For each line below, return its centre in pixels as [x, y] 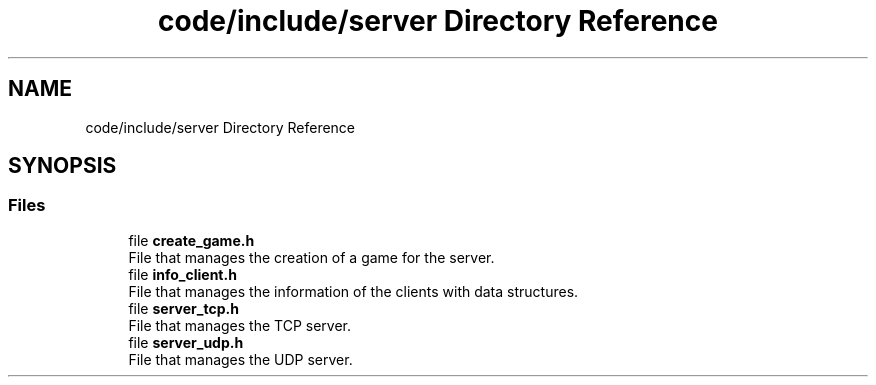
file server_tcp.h [183, 308]
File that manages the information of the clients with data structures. [353, 291]
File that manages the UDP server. [240, 359]
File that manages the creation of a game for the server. [311, 257]
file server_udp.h [186, 342]
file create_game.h [191, 240]
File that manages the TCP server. [240, 325]
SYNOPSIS [62, 166]
